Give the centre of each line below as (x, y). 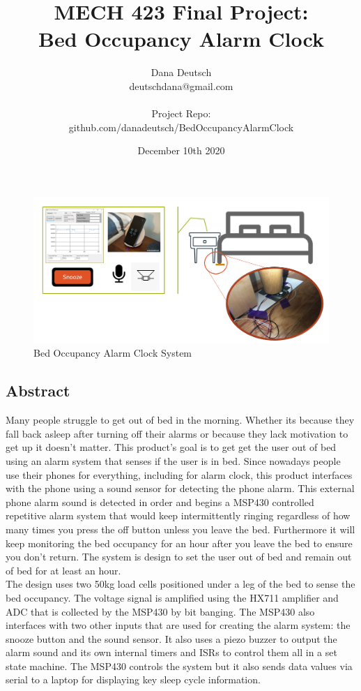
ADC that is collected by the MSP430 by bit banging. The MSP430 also (160, 611)
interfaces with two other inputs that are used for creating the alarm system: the (178, 625)
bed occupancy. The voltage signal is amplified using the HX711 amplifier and (172, 597)
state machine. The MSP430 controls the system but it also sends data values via (179, 666)
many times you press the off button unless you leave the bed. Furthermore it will (180, 529)
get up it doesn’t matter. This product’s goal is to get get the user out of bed (171, 447)
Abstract (38, 391)
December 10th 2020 (181, 150)
